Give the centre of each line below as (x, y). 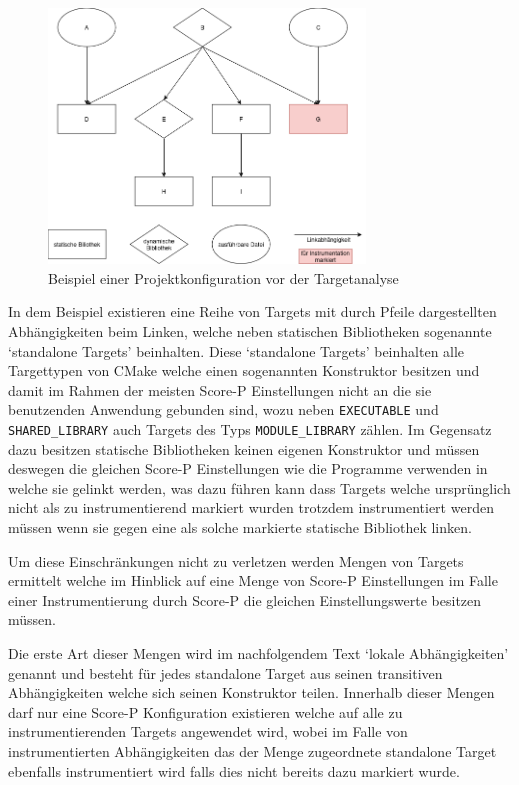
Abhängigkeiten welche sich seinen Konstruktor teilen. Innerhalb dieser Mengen (251, 692)
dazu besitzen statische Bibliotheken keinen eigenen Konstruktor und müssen (244, 448)
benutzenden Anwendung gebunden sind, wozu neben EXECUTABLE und (223, 409)
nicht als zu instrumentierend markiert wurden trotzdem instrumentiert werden (251, 507)
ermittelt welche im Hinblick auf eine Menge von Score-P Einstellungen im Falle (253, 580)
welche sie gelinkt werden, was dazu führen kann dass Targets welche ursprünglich (259, 487)
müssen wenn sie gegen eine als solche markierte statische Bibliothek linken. (240, 527)
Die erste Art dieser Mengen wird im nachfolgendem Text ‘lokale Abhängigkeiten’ (258, 653)
